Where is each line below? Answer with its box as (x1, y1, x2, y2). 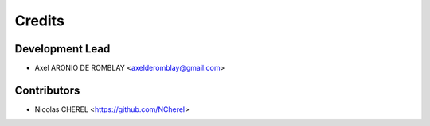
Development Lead (14, 42, 111, 55)
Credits (14, 12, 65, 29)
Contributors (14, 83, 80, 97)
